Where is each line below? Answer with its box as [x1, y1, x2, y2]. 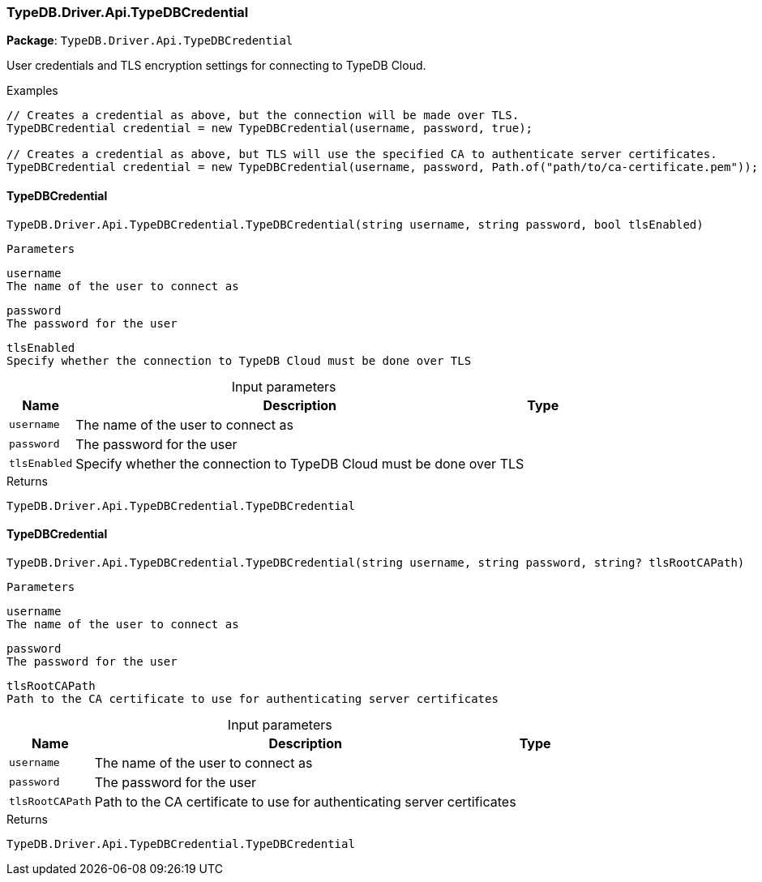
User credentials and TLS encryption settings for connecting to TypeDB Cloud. [6, 58, 426, 73]
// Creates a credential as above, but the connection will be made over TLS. [6, 109, 520, 122]
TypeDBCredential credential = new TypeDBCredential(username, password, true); [6, 122, 533, 135]
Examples [6, 83, 58, 98]
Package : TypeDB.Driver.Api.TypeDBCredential [6, 33, 293, 48]
